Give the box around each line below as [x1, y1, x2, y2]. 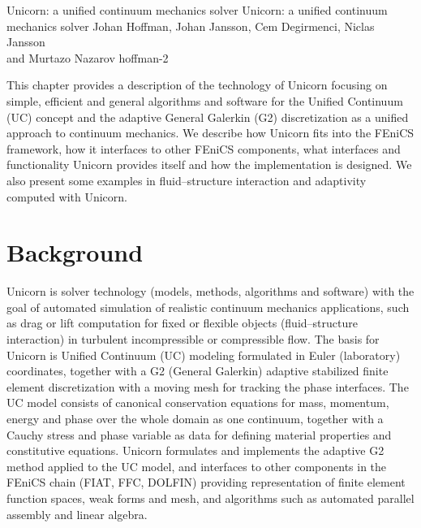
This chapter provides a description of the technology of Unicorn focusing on [6, 76, 388, 93]
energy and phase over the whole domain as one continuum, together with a [6, 410, 384, 426]
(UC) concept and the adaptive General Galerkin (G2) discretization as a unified [6, 108, 409, 125]
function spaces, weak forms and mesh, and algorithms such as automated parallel [6, 489, 415, 506]
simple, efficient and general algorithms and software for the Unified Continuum [6, 92, 403, 109]
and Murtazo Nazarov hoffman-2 [6, 49, 169, 66]
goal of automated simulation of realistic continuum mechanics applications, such [6, 298, 410, 315]
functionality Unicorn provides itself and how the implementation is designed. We [6, 156, 412, 173]
